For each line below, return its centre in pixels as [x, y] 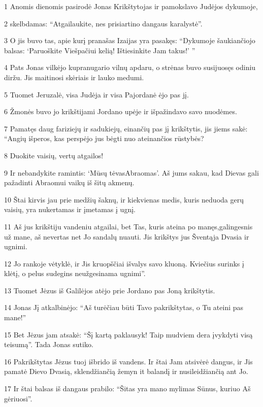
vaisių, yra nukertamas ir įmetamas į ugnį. [70, 209]
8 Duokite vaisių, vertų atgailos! [54, 155]
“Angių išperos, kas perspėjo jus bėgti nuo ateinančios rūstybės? [104, 138]
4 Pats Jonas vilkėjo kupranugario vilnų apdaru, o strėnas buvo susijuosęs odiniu [130, 67]
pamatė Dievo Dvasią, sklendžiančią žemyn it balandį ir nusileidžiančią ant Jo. [126, 371]
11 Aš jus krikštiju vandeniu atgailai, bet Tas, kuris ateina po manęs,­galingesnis [128, 226]
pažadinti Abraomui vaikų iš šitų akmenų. [69, 182]
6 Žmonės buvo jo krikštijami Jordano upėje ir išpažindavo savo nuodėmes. [121, 111]
